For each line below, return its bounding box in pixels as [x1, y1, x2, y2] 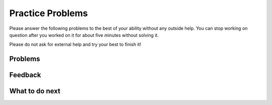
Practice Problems [9, 8, 88, 19]
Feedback [9, 71, 41, 79]
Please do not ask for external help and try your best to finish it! [9, 41, 142, 47]
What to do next [9, 87, 60, 95]
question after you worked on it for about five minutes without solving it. [9, 32, 159, 38]
